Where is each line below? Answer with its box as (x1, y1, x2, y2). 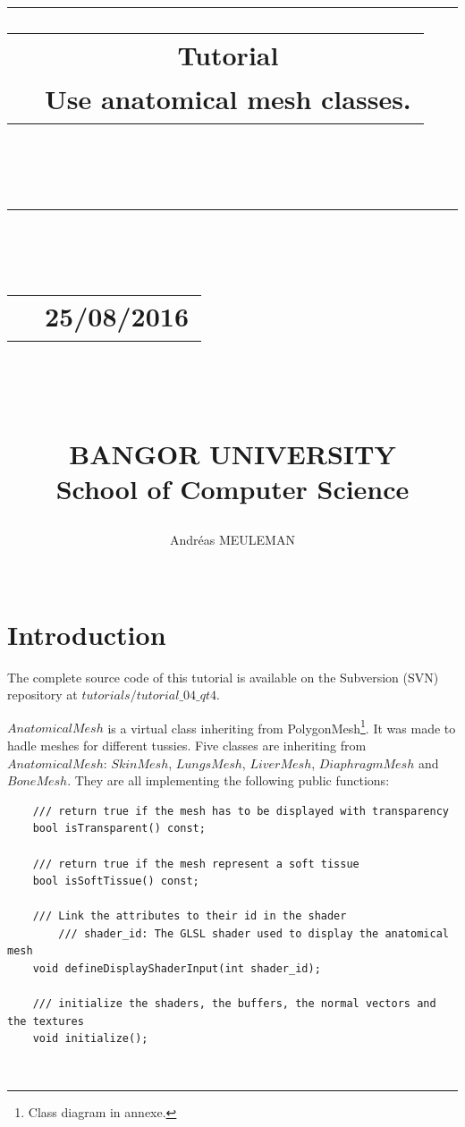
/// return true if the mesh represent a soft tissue (32, 857, 359, 870)
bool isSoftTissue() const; (32, 875, 199, 888)
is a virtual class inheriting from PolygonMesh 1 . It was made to (107, 716, 456, 737)
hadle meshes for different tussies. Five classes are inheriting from (7, 735, 367, 754)
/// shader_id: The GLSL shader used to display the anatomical (58, 927, 449, 940)
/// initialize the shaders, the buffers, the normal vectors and (32, 997, 436, 1011)
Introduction (7, 615, 166, 652)
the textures (7, 1014, 84, 1028)
